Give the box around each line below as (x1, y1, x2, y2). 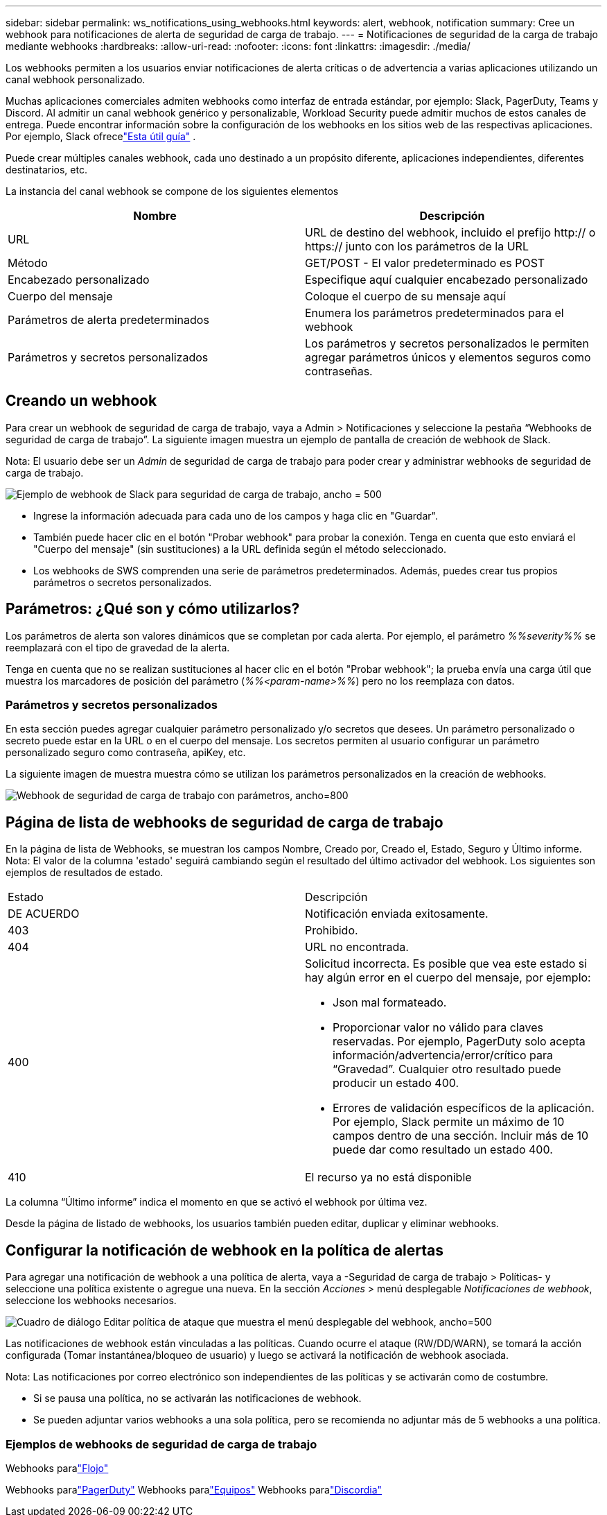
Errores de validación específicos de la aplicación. (333, 1101, 595, 1115)
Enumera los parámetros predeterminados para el (305, 306, 564, 320)
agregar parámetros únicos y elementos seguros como (305, 350, 591, 364)
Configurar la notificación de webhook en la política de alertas (6, 1241, 444, 1259)
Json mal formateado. (333, 995, 447, 1010)
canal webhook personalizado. (6, 74, 146, 85)
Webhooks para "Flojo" (6, 1462, 109, 1474)
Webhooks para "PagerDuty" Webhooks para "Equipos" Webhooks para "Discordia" (6, 1483, 382, 1496)
